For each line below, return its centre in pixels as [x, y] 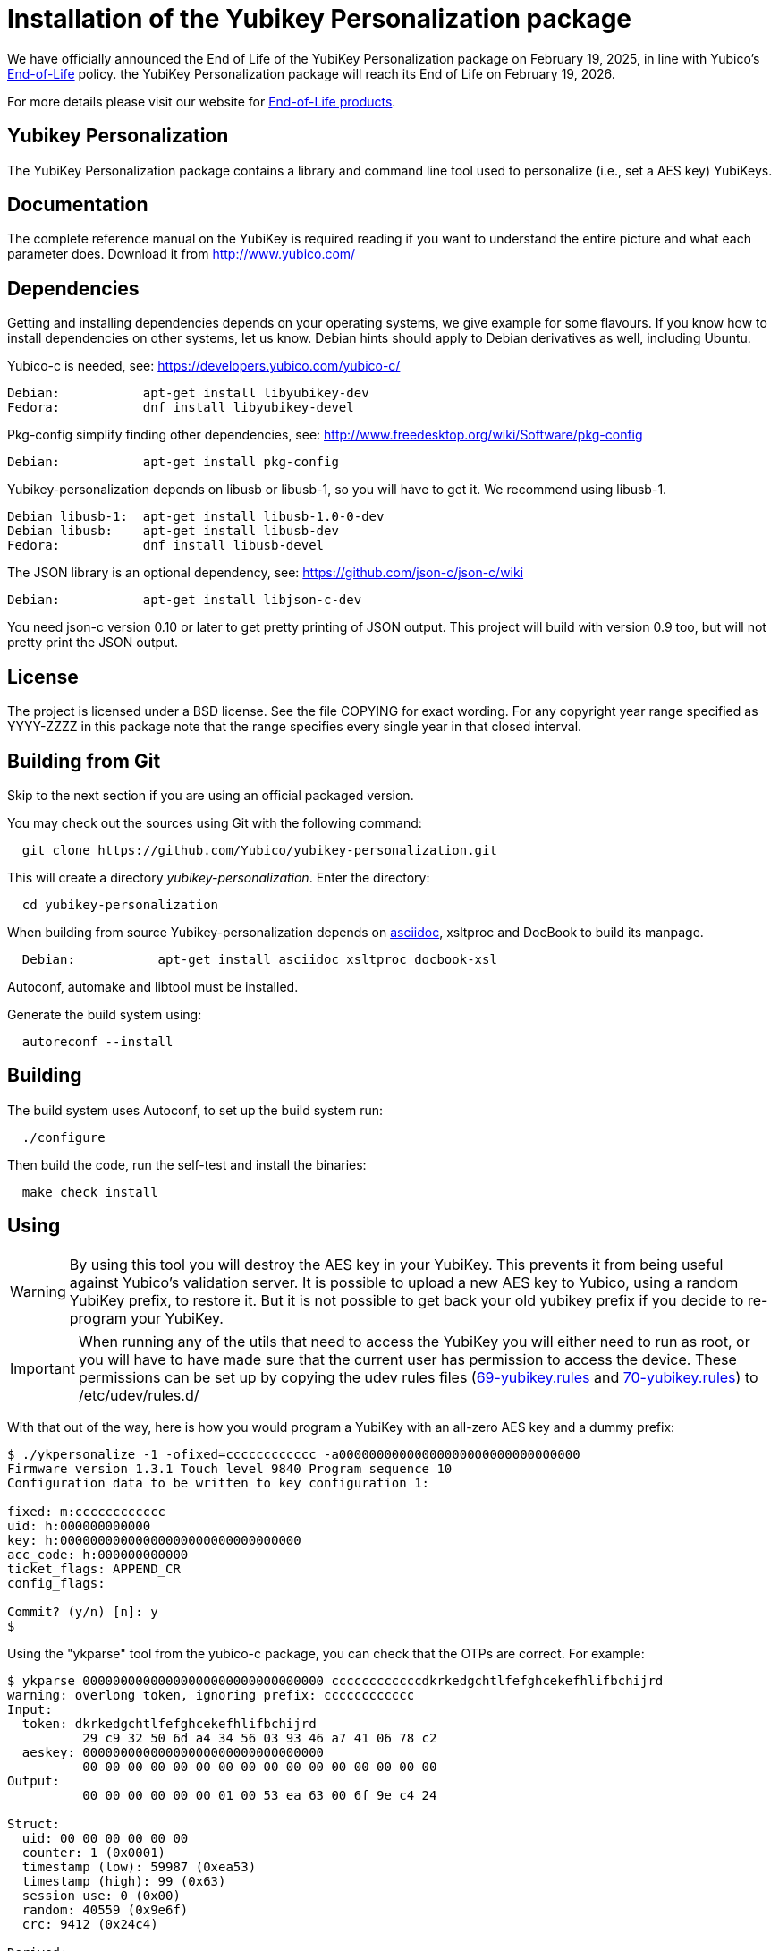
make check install [90, 1192]
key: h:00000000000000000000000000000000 [154, 1540]
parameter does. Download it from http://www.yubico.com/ [182, 254]
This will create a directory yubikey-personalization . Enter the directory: [219, 877]
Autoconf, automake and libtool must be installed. [153, 986]
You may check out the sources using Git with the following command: [215, 822]
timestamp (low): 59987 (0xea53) [139, 1866]
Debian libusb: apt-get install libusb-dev [173, 531]
